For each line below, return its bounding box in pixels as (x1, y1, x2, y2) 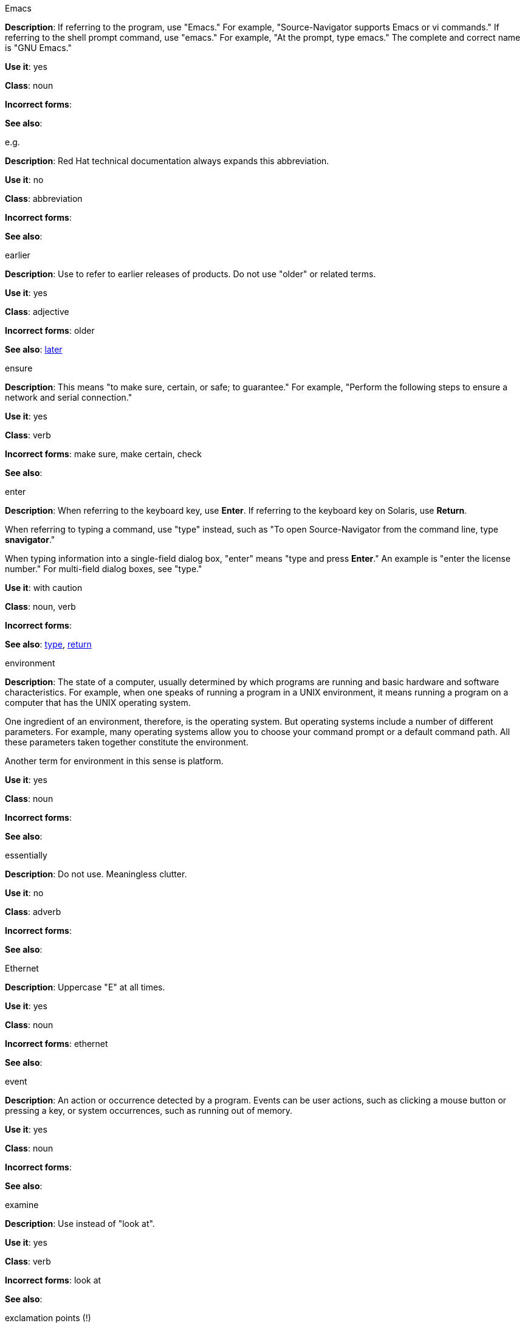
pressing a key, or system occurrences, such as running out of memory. (5, 1105, 293, 1116)
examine (5, 1200, 39, 1210)
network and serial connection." (5, 392, 132, 402)
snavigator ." (5, 534, 55, 545)
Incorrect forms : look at (5, 1275, 101, 1285)
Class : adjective (5, 306, 69, 317)
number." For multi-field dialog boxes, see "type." (5, 564, 202, 574)
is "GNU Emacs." (5, 43, 72, 53)
